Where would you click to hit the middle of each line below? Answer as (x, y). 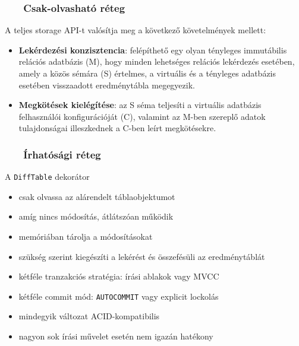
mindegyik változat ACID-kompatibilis (89, 316)
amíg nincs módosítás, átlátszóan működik (96, 216)
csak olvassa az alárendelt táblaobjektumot (97, 196)
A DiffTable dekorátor (47, 177)
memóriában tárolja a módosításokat (86, 237)
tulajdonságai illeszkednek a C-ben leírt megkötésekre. (117, 128)
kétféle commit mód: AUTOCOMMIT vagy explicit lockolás (119, 296)
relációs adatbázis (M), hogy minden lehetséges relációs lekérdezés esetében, (157, 61)
